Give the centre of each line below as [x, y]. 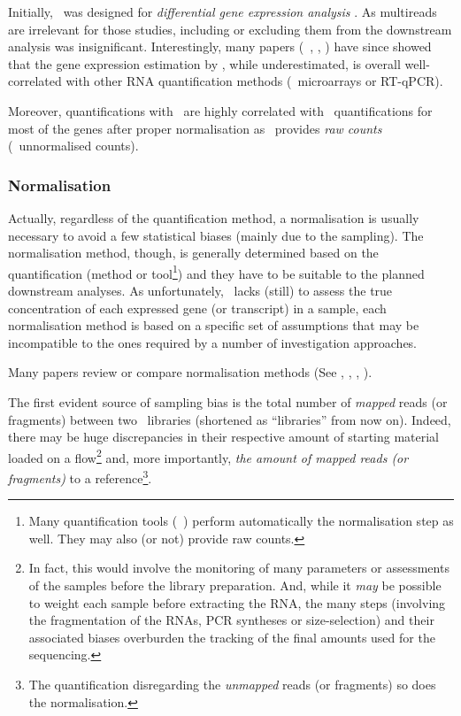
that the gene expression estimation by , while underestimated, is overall [204, 63]
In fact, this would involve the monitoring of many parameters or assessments [239, 568]
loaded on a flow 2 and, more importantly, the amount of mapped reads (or [208, 456]
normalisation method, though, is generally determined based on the [193, 253]
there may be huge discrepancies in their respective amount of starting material [224, 437]
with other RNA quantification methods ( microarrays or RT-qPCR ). [254, 81]
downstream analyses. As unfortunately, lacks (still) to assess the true [200, 290]
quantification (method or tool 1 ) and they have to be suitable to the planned [216, 272]
